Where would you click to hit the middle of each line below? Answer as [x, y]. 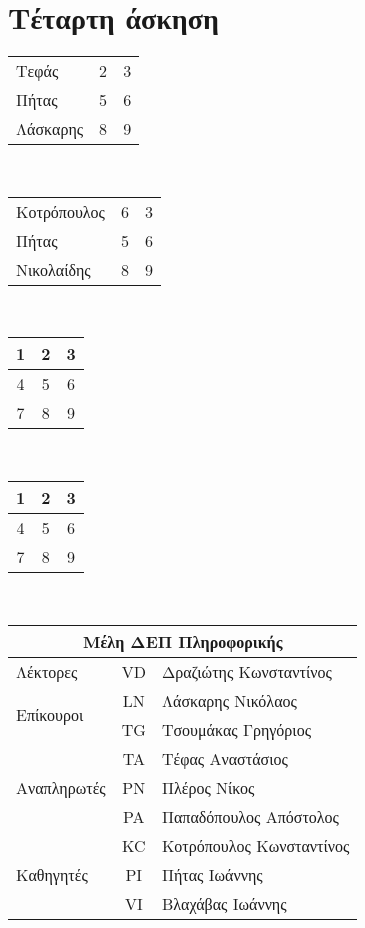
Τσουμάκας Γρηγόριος [236, 729]
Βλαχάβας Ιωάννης [224, 903]
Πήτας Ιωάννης [212, 874]
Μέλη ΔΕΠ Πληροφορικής [182, 641]
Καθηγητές [52, 874]
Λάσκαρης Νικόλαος [229, 700]
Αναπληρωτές [61, 787]
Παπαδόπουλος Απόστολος [250, 816]
